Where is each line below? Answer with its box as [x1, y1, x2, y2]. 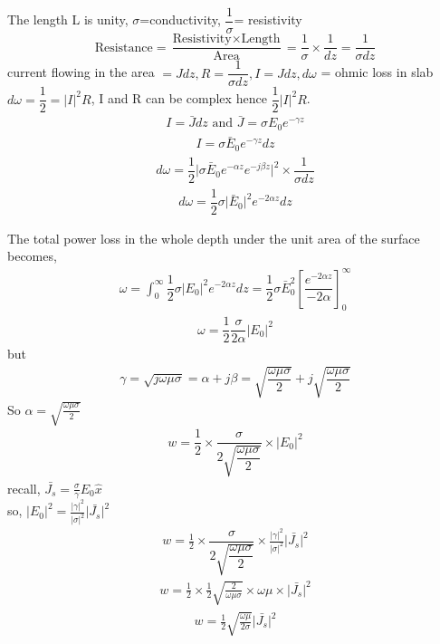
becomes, [7, 246, 57, 265]
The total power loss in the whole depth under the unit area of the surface [7, 228, 420, 247]
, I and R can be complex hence [91, 89, 267, 108]
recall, [7, 478, 41, 497]
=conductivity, [139, 10, 221, 29]
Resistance [94, 41, 153, 54]
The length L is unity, [7, 10, 129, 29]
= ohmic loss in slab [320, 62, 434, 82]
